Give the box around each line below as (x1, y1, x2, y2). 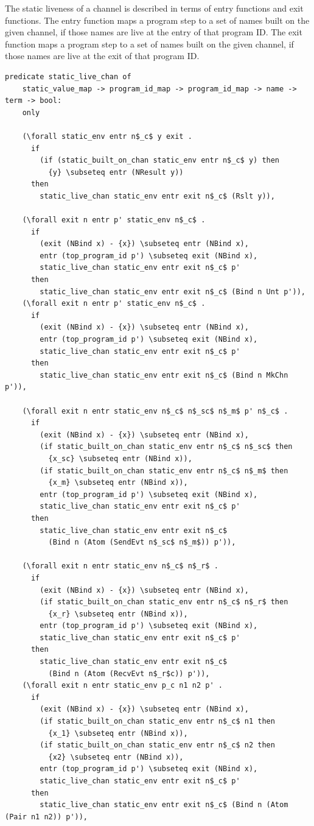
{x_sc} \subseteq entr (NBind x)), (48, 454, 192, 463)
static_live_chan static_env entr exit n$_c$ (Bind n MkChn (40, 370, 288, 379)
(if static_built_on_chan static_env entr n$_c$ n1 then (40, 717, 275, 726)
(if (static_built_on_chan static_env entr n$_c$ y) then (40, 156, 280, 165)
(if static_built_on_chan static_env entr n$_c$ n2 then (40, 741, 275, 750)
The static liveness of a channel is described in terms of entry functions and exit (5, 2, 304, 14)
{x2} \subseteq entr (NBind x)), (48, 752, 184, 761)
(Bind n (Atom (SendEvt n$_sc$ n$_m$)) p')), (48, 538, 236, 547)
